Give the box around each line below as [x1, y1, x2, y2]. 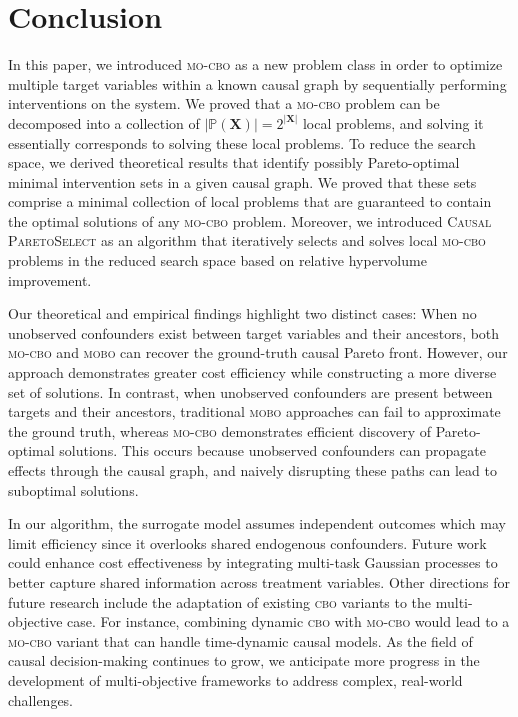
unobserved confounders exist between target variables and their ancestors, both [8, 322, 500, 343]
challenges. [8, 689, 74, 710]
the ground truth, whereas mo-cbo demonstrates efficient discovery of [8, 420, 431, 441]
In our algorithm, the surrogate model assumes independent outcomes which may [8, 513, 506, 534]
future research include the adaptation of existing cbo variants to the [8, 591, 432, 612]
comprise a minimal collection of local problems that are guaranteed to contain [8, 191, 492, 212]
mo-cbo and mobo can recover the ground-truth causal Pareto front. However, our [8, 342, 508, 363]
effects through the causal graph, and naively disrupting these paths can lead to [8, 460, 497, 480]
